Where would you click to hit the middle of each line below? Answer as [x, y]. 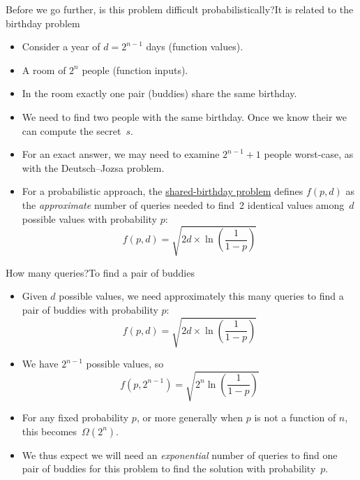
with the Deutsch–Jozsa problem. [93, 167]
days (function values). [195, 46]
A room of [44, 70]
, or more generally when [190, 417]
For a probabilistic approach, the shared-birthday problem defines [163, 191]
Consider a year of [61, 46]
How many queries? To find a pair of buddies [100, 272]
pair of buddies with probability [90, 309]
